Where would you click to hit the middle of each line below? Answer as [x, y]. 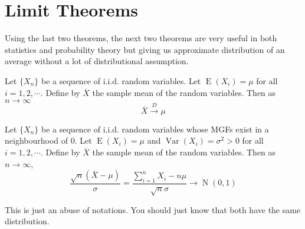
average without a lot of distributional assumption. [97, 61]
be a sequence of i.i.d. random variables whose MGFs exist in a [155, 129]
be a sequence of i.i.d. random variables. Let [121, 80]
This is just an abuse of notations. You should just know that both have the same [153, 209]
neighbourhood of [37, 140]
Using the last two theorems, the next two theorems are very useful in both [141, 38]
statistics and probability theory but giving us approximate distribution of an [145, 49]
